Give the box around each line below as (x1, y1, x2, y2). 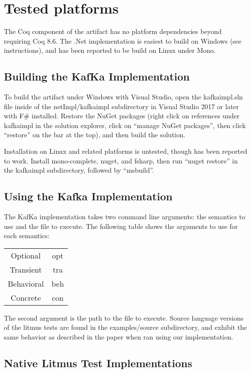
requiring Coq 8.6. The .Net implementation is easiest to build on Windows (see (4, 35, 242, 46)
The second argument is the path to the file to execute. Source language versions (4, 312, 244, 323)
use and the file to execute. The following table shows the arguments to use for (4, 221, 238, 231)
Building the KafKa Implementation (4, 69, 190, 84)
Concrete (11, 292, 41, 303)
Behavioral (8, 277, 44, 289)
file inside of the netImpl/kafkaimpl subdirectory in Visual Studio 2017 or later (4, 101, 239, 111)
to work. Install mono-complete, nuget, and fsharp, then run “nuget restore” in (4, 155, 238, 165)
